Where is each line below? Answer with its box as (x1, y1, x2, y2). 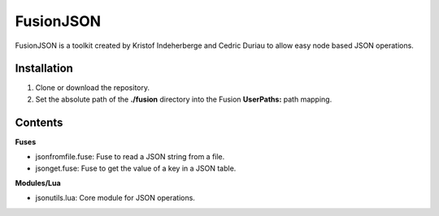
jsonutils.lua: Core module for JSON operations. (35, 193, 195, 203)
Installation (15, 62, 73, 76)
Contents (15, 115, 63, 129)
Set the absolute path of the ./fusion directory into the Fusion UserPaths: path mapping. (35, 94, 333, 104)
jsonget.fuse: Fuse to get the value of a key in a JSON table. (35, 163, 237, 173)
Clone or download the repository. (35, 83, 150, 93)
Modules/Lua (15, 178, 61, 188)
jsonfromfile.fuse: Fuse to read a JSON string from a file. (35, 152, 225, 162)
